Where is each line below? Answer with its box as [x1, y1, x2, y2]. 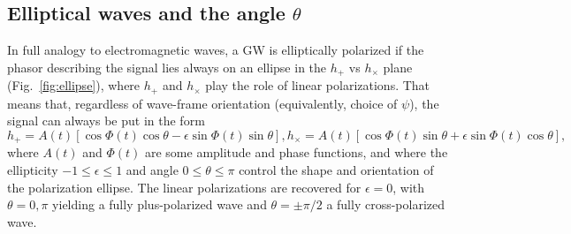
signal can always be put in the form [7, 111, 205, 130]
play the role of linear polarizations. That [205, 76, 430, 94]
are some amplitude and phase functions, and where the [144, 143, 448, 162]
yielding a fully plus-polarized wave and [52, 195, 267, 214]
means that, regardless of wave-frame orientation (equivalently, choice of [7, 94, 398, 112]
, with [392, 177, 425, 196]
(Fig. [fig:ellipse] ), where [7, 76, 141, 94]
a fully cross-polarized [326, 195, 445, 214]
